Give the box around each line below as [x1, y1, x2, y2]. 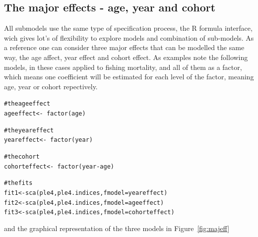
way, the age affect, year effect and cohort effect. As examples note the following [4, 52, 248, 62]
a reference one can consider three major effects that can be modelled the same [4, 42, 245, 53]
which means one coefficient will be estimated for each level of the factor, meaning [4, 71, 254, 82]
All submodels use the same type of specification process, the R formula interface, [4, 23, 253, 33]
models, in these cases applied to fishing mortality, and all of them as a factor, [4, 61, 242, 72]
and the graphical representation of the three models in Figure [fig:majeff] [4, 223, 230, 233]
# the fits [4, 179, 33, 187]
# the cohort [4, 153, 40, 160]
